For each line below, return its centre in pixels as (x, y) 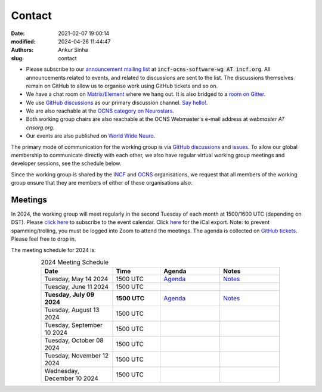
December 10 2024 (71, 378)
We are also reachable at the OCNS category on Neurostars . (100, 111)
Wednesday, (62, 371)
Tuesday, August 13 (72, 310)
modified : (23, 41)
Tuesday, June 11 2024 (77, 287)
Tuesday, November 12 (77, 356)
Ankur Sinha (73, 50)
